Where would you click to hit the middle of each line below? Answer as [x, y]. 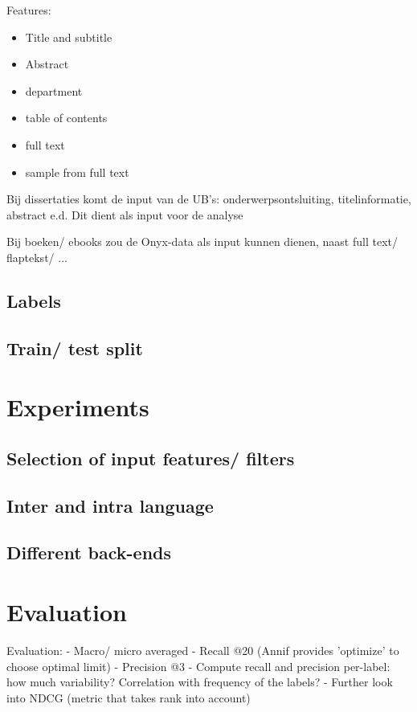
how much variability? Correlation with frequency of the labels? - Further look [200, 682]
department [54, 90]
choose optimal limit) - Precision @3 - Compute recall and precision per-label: [198, 666]
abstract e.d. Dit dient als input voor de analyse [125, 214]
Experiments [78, 407]
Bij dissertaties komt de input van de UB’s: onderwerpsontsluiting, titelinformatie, [209, 199]
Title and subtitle [69, 37]
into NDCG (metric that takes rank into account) [129, 697]
